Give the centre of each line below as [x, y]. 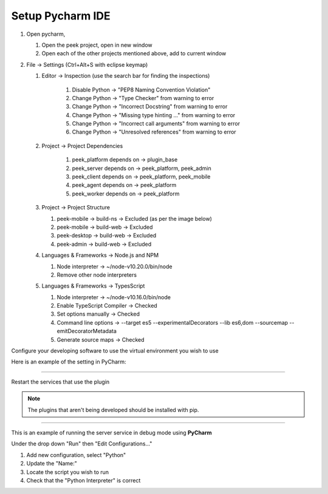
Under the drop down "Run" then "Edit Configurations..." [82, 444]
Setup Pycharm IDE [61, 16]
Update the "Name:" [52, 464]
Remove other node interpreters [97, 275]
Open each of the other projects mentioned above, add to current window [134, 53]
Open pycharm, [46, 34]
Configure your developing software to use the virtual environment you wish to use [115, 351]
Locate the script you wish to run [68, 472]
